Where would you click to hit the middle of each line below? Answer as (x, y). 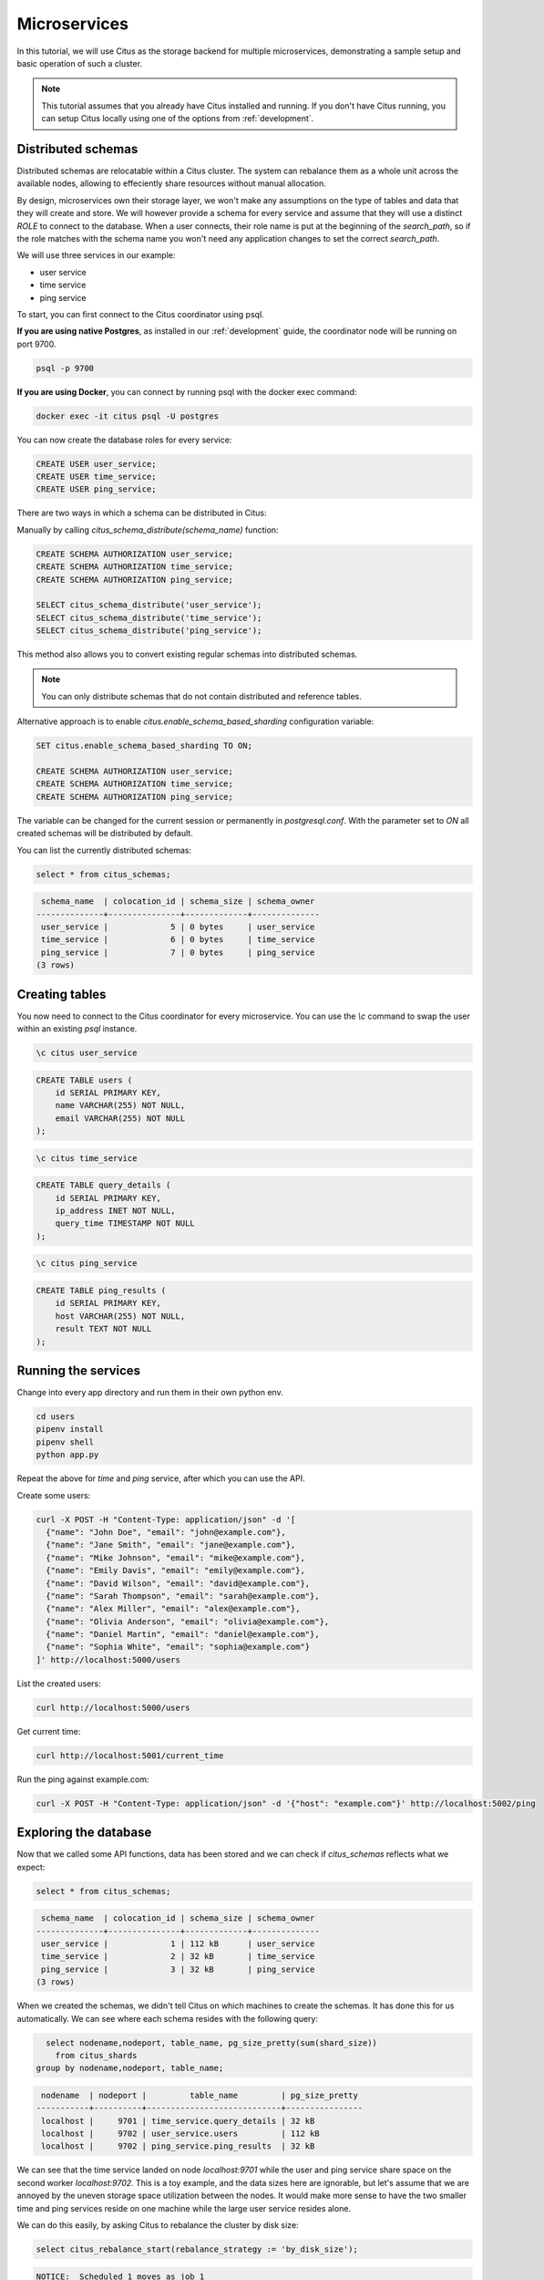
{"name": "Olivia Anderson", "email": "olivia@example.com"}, (188, 1622)
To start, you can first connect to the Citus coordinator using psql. (140, 314)
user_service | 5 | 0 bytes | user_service (178, 927)
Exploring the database (84, 1833)
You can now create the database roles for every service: (124, 440)
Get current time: (49, 1731)
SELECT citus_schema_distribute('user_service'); (149, 605)
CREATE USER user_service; (96, 464)
